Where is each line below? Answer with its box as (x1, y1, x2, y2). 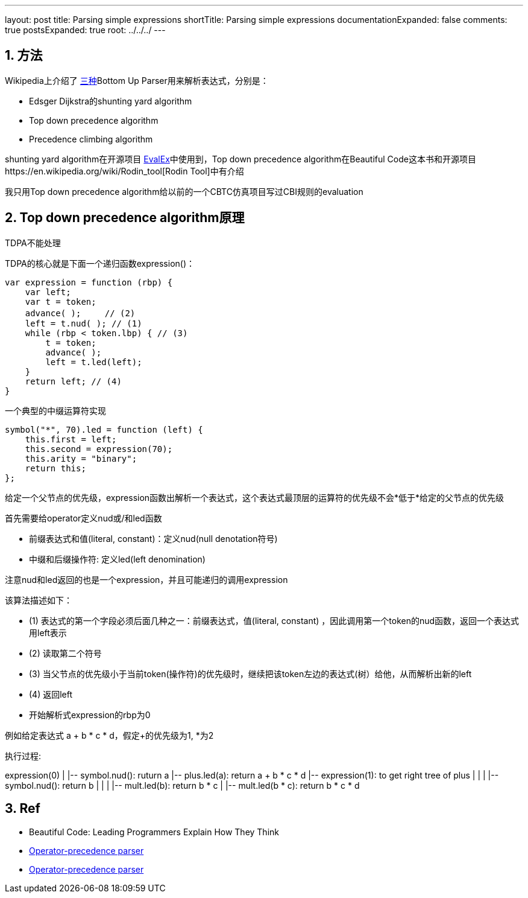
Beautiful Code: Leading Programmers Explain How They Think (29, 826, 279, 837)
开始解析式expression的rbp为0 (29, 709, 151, 720)
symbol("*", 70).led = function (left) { (5, 424, 203, 435)
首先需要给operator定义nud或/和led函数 (5, 512, 162, 523)
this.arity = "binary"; (25, 453, 137, 463)
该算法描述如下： (5, 594, 72, 605)
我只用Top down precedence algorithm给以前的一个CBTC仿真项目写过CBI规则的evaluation (5, 186, 363, 197)
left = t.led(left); (45, 357, 142, 367)
